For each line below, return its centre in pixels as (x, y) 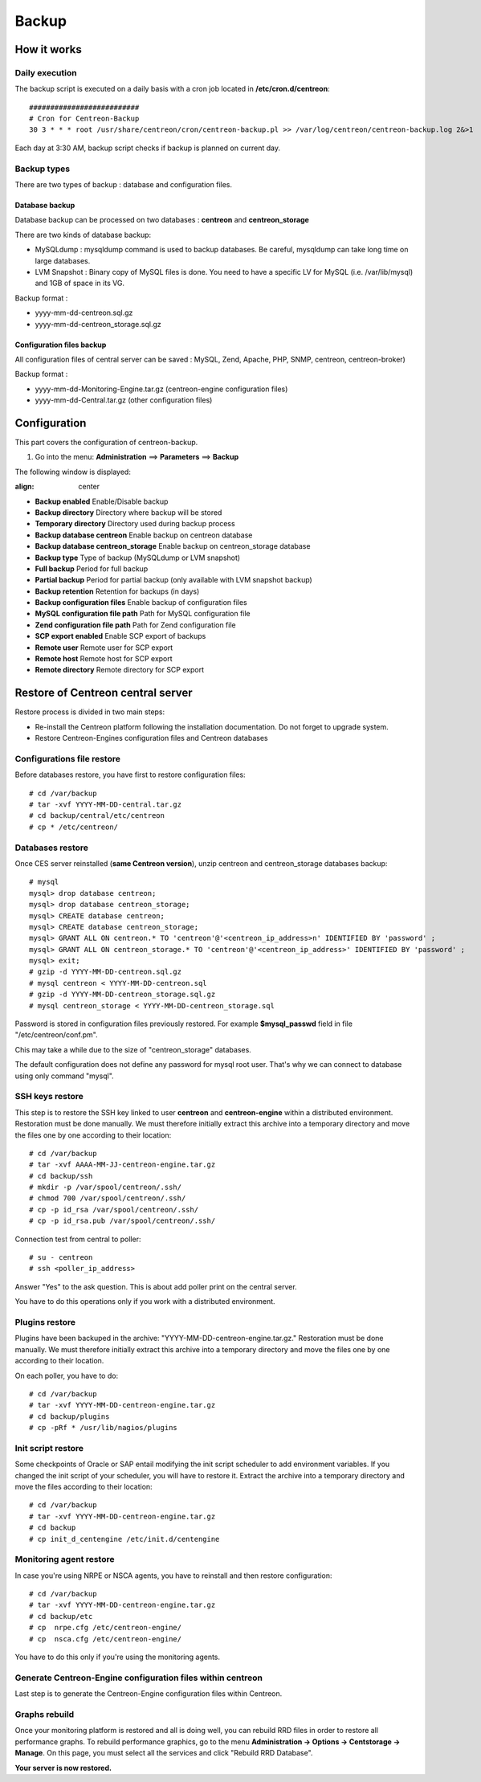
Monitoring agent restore (65, 1559)
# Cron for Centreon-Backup (84, 119)
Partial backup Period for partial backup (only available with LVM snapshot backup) (173, 580)
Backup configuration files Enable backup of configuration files (141, 603)
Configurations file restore (67, 758)
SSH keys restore (49, 1097)
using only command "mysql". (64, 1076)
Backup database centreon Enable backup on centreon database (144, 535)
